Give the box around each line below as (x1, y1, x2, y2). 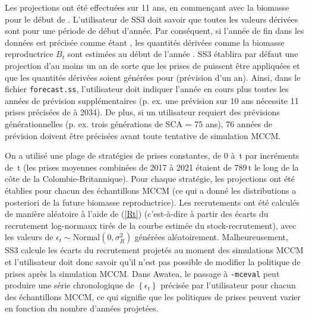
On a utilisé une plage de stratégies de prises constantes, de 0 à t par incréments (5, 149, 299, 162)
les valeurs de (5, 231, 53, 243)
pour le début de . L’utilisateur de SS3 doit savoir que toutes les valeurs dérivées (5, 12, 298, 25)
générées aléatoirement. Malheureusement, (134, 231, 288, 243)
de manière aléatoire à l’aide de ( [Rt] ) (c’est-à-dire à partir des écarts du (5, 207, 269, 220)
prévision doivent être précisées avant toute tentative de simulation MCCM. (5, 129, 281, 141)
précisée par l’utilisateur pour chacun (160, 279, 296, 291)
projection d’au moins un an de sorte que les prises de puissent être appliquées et (5, 59, 300, 71)
